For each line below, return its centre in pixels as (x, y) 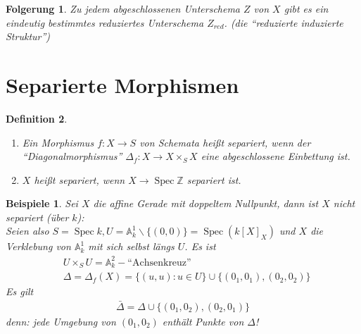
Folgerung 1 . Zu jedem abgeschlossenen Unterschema (123, 8)
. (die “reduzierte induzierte (284, 22)
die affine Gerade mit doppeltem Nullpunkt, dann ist (206, 203)
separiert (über (37, 217)
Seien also (27, 231)
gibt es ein (306, 8)
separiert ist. (214, 179)
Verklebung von (38, 246)
